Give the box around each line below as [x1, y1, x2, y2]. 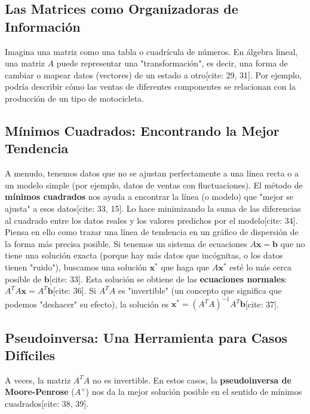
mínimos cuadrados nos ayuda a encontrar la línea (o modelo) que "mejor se [5, 190, 293, 203]
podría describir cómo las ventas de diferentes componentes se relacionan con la [5, 80, 296, 93]
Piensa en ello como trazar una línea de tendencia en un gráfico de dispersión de [5, 226, 299, 238]
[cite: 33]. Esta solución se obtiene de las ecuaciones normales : [49, 272, 287, 285]
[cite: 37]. [245, 297, 279, 310]
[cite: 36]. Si [53, 284, 96, 297]
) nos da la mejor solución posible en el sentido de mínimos [85, 385, 302, 398]
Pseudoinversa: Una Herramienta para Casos [5, 328, 288, 346]
